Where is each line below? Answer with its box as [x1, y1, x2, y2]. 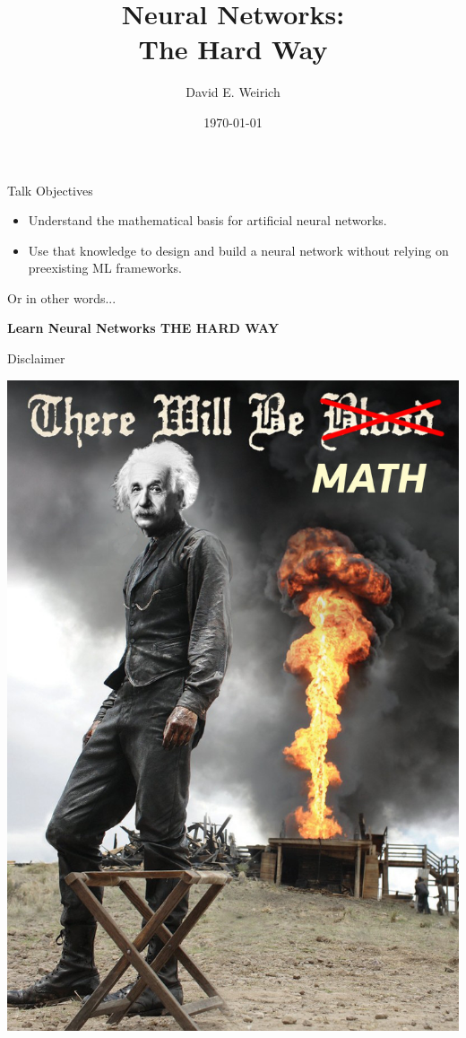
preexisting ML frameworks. [28, 258, 182, 277]
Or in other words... [7, 288, 116, 307]
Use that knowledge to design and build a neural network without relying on [28, 240, 449, 259]
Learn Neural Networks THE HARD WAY [7, 318, 280, 337]
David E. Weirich [186, 83, 280, 101]
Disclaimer [7, 349, 65, 368]
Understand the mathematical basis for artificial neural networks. [28, 211, 387, 230]
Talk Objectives [7, 180, 93, 199]
